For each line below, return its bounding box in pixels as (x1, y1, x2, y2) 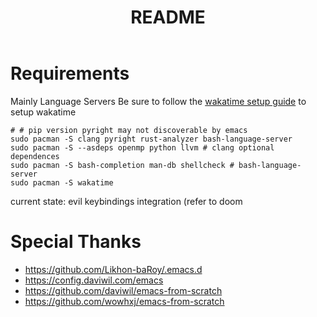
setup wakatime (10, 106, 77, 118)
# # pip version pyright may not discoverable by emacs (10, 125, 248, 135)
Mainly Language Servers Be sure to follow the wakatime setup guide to (10, 95, 307, 107)
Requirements (10, 62, 130, 85)
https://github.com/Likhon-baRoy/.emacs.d (24, 263, 203, 275)
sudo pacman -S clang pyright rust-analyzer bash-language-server (10, 134, 293, 144)
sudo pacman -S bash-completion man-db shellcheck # (10, 160, 235, 170)
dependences (10, 151, 60, 161)
